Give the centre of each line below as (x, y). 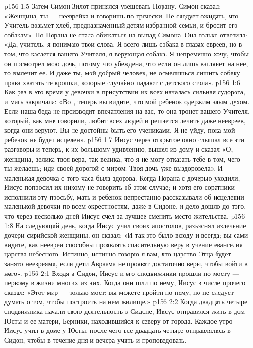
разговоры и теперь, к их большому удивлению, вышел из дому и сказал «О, (119, 149)
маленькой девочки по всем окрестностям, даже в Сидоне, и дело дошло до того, (125, 206)
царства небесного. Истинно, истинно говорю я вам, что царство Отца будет (118, 254)
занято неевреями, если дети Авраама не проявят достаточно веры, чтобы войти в (126, 264)
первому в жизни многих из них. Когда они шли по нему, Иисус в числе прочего (125, 283)
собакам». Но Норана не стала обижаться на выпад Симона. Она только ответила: (126, 34)
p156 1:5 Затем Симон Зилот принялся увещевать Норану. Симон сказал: (113, 6)
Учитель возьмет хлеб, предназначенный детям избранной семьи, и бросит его (121, 25)
